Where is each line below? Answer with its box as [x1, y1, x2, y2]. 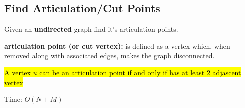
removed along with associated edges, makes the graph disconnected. [4, 50, 215, 61]
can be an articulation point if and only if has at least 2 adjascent [39, 67, 241, 77]
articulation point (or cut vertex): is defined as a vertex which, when [4, 40, 230, 51]
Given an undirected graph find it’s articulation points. [4, 24, 178, 34]
